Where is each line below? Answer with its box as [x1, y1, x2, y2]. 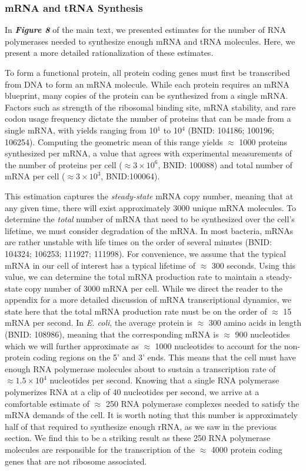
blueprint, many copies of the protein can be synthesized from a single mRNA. [5, 89, 288, 102]
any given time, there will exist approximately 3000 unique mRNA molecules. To [5, 201, 297, 213]
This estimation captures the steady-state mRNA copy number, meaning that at [5, 189, 294, 202]
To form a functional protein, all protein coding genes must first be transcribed [5, 66, 290, 78]
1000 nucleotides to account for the [155, 339, 281, 352]
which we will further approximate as [5, 339, 139, 352]
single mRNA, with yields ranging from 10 [5, 123, 158, 136]
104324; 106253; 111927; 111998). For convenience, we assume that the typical [5, 247, 286, 259]
